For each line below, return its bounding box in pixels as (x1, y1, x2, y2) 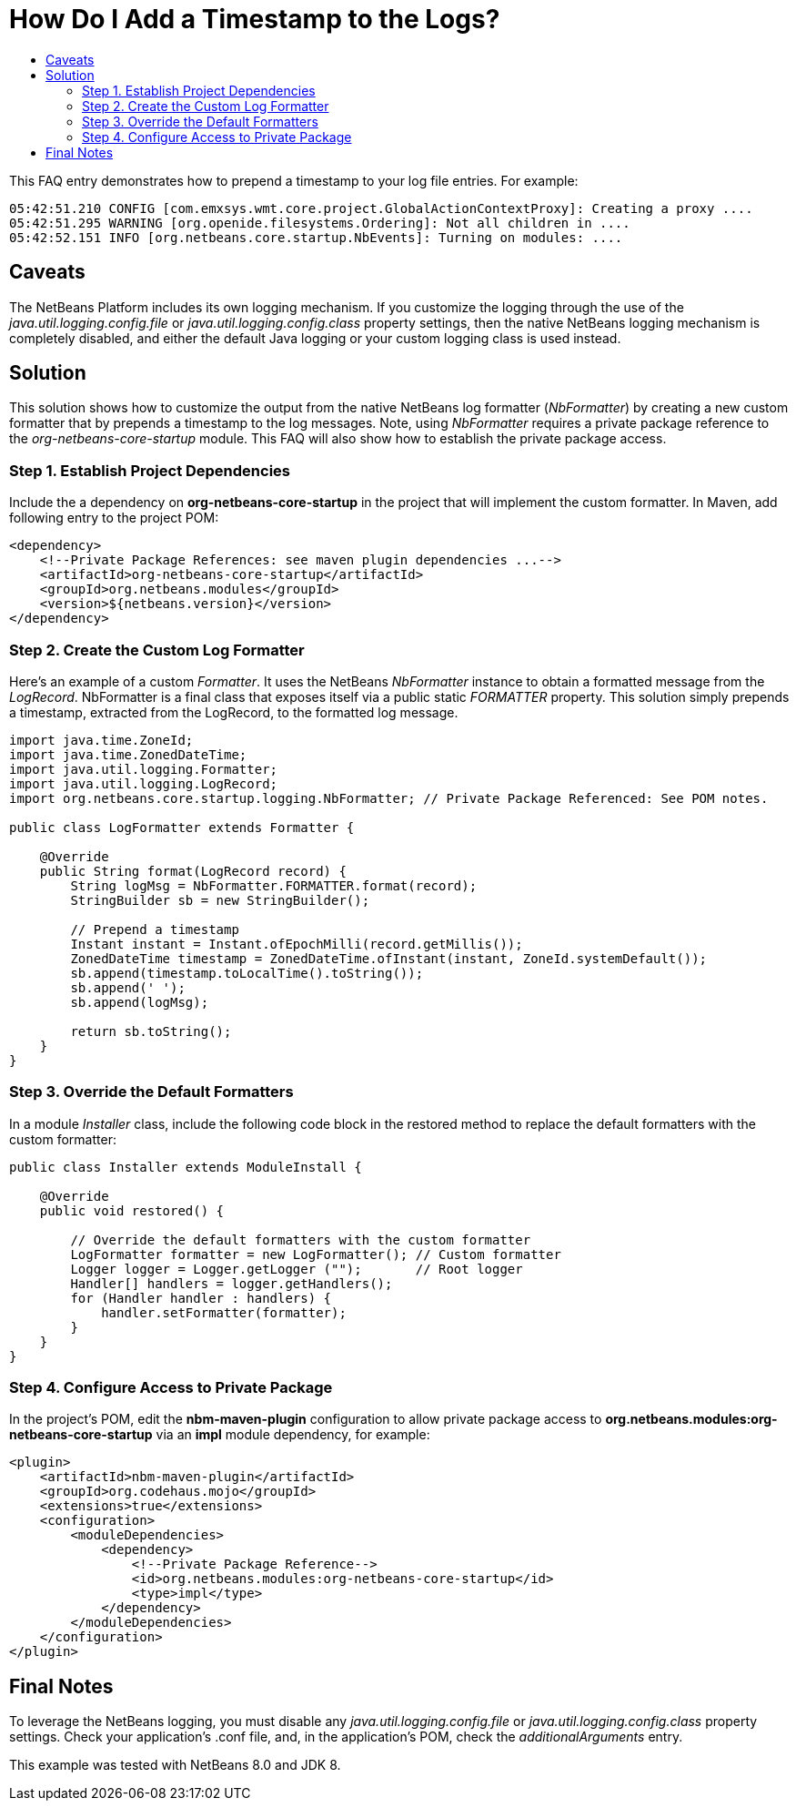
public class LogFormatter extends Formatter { (9, 819, 355, 835)
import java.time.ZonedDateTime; (9, 747, 247, 762)
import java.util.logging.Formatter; (9, 761, 278, 777)
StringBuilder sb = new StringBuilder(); (70, 892, 370, 908)
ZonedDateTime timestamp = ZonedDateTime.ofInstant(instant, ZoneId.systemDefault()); (70, 950, 708, 966)
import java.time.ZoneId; (9, 732, 194, 747)
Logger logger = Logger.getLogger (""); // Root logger (70, 1261, 523, 1276)
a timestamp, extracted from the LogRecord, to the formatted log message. (9, 704, 458, 720)
